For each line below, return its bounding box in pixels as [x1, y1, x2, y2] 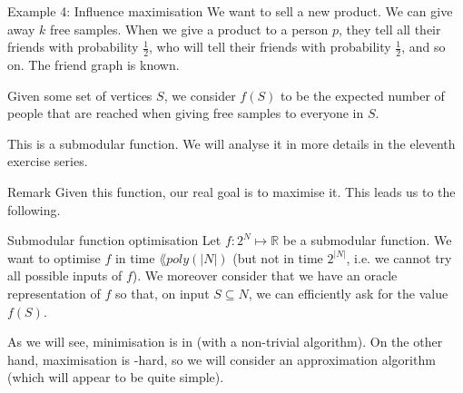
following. [7, 200, 61, 219]
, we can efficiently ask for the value [248, 283, 448, 302]
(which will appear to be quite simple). [7, 368, 224, 387]
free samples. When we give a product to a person [49, 19, 329, 38]
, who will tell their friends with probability [149, 37, 391, 56]
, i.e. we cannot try [346, 248, 452, 267]
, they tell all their [339, 19, 441, 38]
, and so [401, 37, 446, 56]
